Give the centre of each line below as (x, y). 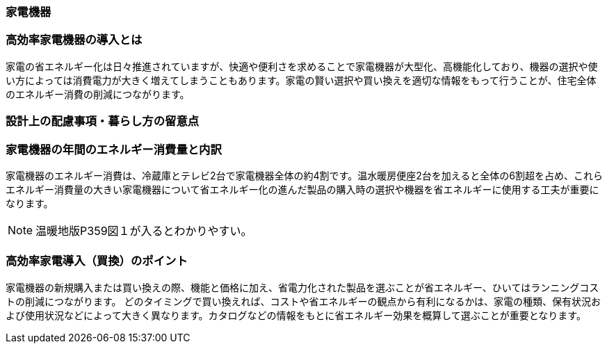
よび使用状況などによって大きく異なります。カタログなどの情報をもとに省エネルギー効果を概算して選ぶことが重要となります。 (296, 315)
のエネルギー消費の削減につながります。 (98, 94)
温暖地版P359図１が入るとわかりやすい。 (144, 230)
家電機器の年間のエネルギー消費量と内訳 (114, 149)
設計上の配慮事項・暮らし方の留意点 (103, 121)
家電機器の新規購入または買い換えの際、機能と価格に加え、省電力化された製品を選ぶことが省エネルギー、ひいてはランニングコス (302, 287)
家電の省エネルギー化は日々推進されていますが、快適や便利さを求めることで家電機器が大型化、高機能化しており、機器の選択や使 (302, 66)
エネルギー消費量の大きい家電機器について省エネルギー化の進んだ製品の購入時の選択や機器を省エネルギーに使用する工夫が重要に (302, 189)
